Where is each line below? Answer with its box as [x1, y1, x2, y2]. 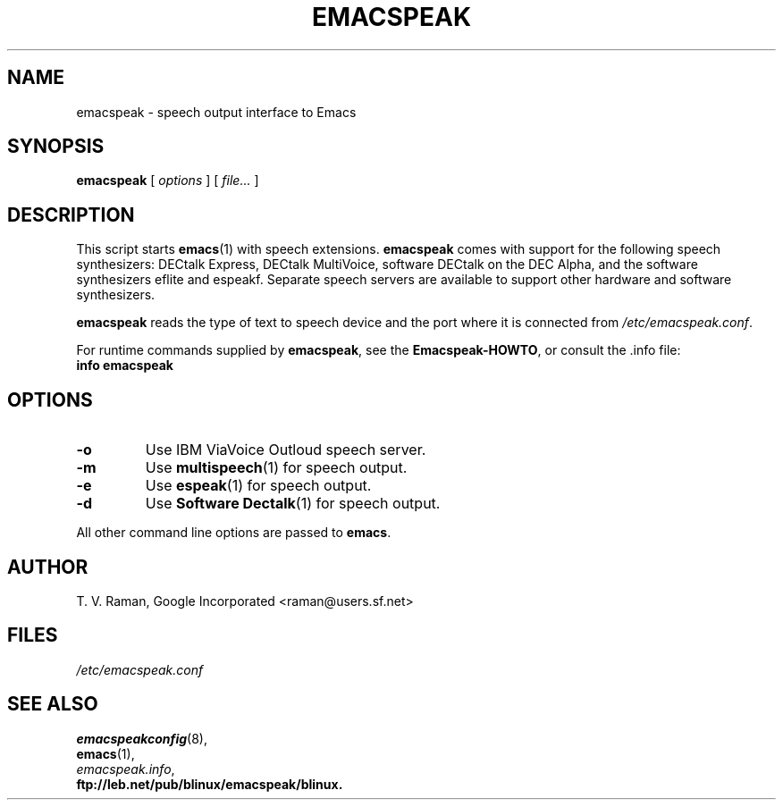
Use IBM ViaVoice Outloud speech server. [145, 441, 426, 459]
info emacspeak [76, 357, 173, 374]
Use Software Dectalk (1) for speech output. [145, 494, 441, 513]
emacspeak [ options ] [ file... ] [76, 172, 259, 189]
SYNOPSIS [7, 135, 105, 158]
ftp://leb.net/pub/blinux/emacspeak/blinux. [76, 776, 343, 792]
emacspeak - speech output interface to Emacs [76, 104, 357, 120]
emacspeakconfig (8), [76, 730, 208, 746]
